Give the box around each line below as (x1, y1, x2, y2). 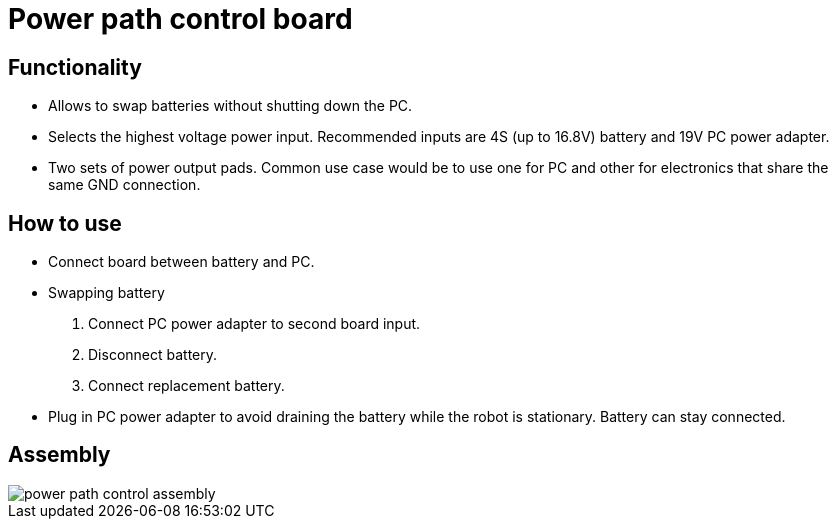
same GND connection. (48, 176, 201, 194)
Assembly (8, 442, 111, 468)
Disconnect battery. (88, 346, 218, 364)
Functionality (8, 54, 142, 80)
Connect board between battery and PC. (48, 253, 315, 271)
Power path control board (8, 2, 353, 36)
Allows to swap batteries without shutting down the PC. (48, 97, 413, 115)
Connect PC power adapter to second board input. (88, 315, 421, 333)
